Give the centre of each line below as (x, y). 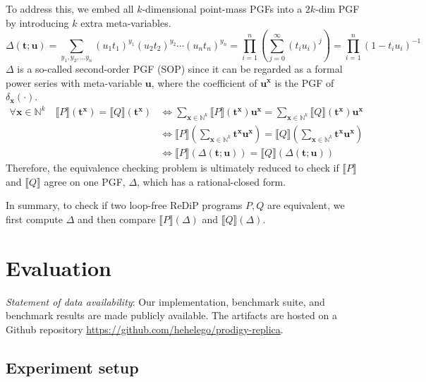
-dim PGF (337, 8)
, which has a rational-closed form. (212, 181)
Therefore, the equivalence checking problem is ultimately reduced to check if (172, 168)
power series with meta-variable (74, 82)
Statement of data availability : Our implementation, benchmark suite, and (165, 301)
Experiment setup (72, 367)
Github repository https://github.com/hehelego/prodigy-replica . (145, 329)
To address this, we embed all (70, 8)
